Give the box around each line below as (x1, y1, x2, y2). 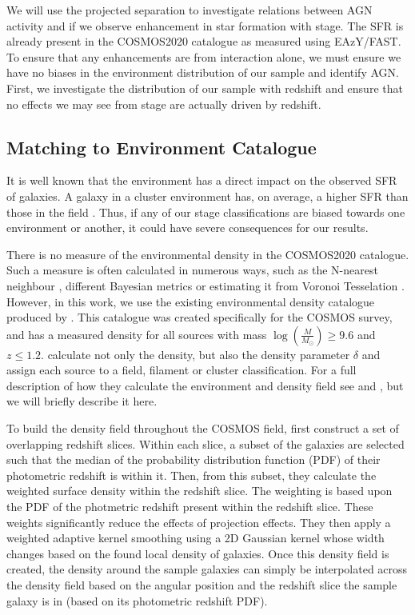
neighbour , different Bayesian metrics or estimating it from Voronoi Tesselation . (6, 277, 405, 294)
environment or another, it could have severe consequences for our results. (6, 219, 369, 236)
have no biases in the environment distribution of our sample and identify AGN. (6, 64, 399, 81)
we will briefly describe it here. (6, 393, 158, 409)
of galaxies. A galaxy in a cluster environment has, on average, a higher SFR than (6, 187, 409, 204)
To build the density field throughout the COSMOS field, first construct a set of (6, 420, 399, 437)
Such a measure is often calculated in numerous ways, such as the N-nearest (6, 262, 378, 278)
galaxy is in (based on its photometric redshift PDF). (6, 592, 268, 609)
